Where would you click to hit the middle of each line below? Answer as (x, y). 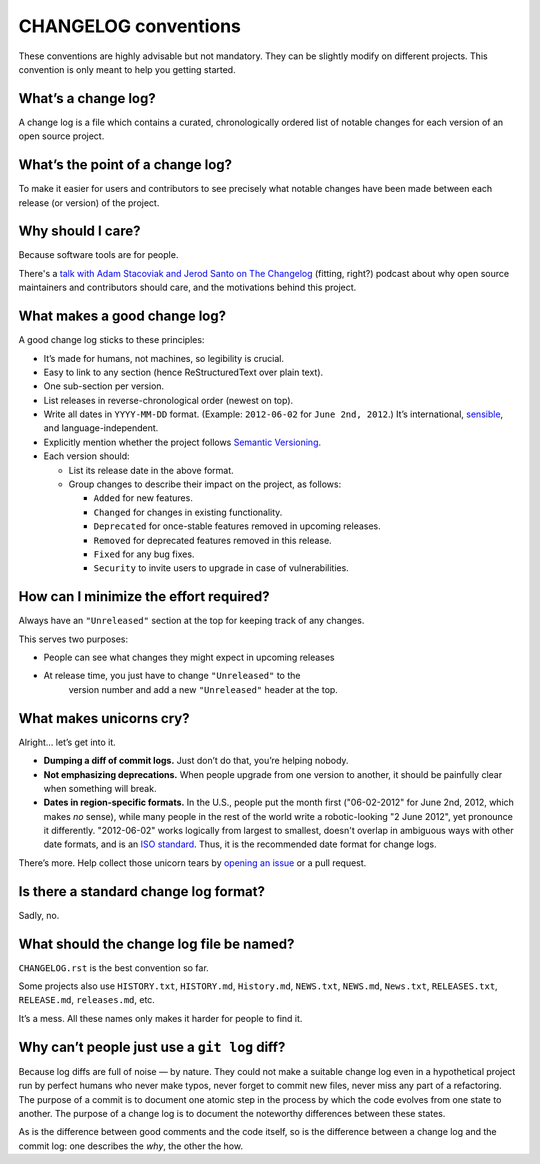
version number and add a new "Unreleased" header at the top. (203, 689)
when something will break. (100, 788)
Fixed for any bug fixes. (144, 554)
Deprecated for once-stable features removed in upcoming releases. (237, 526)
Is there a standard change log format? (141, 891)
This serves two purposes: (73, 639)
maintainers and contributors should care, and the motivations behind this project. (187, 287)
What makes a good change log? (122, 316)
